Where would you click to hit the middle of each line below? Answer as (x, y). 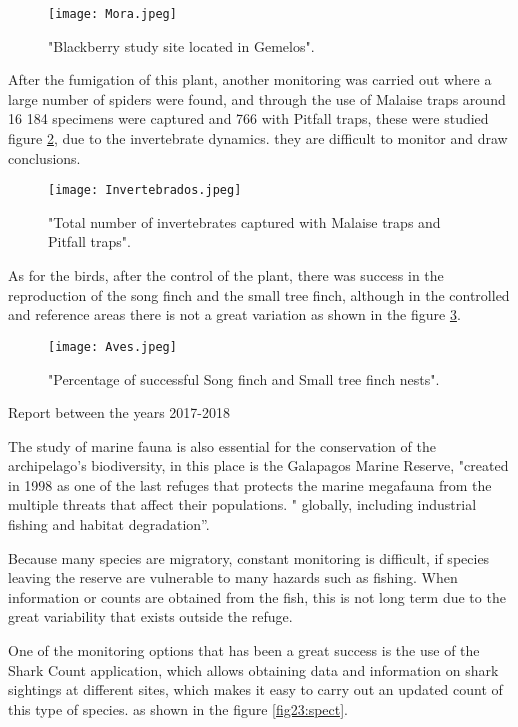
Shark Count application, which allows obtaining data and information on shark (253, 669)
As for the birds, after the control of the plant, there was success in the (226, 275)
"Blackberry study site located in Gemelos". (181, 45)
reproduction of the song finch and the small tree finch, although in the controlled (259, 294)
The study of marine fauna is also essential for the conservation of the (222, 445)
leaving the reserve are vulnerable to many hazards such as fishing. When (233, 577)
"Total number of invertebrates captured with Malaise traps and (244, 221)
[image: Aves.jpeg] (112, 346)
